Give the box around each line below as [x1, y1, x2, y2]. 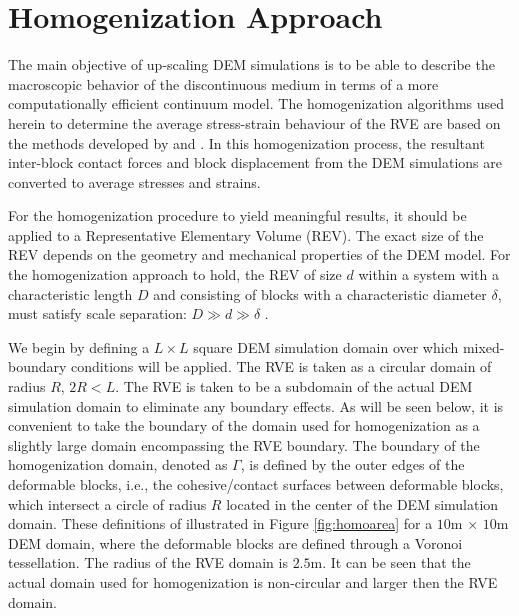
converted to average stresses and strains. [8, 171, 261, 192]
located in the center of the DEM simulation [226, 493, 499, 514]
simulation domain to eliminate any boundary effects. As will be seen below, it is [8, 395, 504, 416]
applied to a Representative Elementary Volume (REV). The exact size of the [8, 224, 484, 245]
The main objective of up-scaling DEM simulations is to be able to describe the [8, 54, 495, 75]
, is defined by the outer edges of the [240, 454, 465, 475]
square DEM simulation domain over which [193, 336, 459, 357]
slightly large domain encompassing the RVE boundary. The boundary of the [8, 434, 480, 455]
